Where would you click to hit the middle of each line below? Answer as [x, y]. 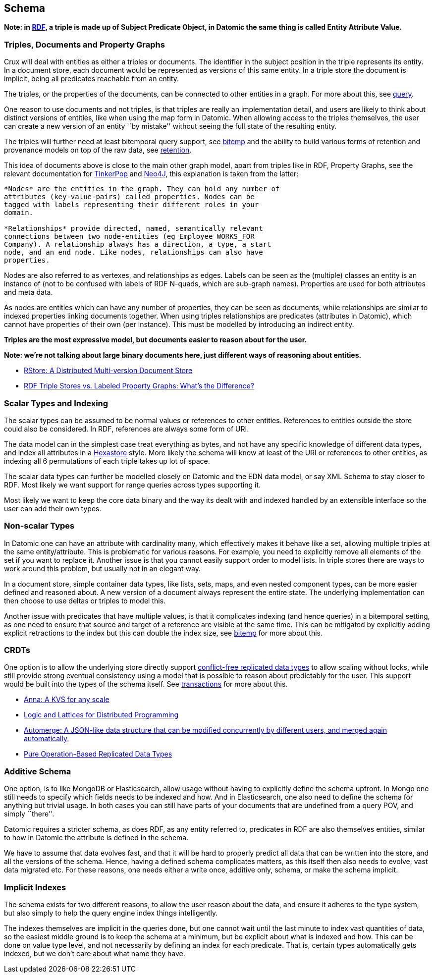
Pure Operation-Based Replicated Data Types [98, 754]
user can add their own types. [53, 508]
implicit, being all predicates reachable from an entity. [91, 79]
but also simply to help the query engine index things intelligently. [111, 913]
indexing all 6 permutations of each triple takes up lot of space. [107, 461]
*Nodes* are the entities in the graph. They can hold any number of [142, 189]
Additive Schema [38, 771]
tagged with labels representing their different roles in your [132, 205]
